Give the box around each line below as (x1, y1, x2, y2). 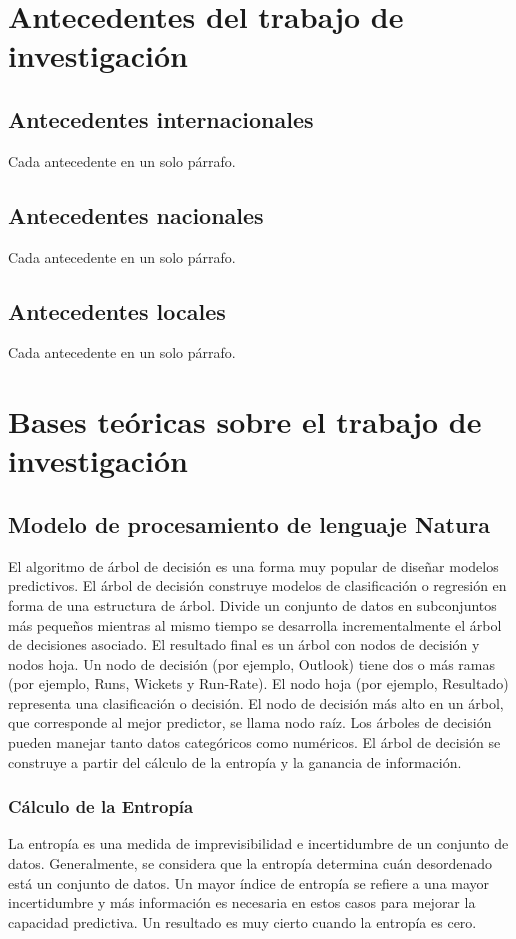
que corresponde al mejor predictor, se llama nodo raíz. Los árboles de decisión (8, 712, 492, 733)
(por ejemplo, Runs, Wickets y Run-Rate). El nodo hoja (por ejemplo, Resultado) (8, 673, 509, 694)
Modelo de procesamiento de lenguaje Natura (8, 508, 491, 539)
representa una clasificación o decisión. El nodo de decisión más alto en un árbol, (8, 692, 504, 713)
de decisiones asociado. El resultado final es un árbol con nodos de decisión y (8, 634, 480, 655)
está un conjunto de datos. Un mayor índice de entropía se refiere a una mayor (8, 872, 490, 893)
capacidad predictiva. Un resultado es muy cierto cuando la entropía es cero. (8, 911, 477, 932)
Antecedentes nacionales (8, 199, 264, 230)
